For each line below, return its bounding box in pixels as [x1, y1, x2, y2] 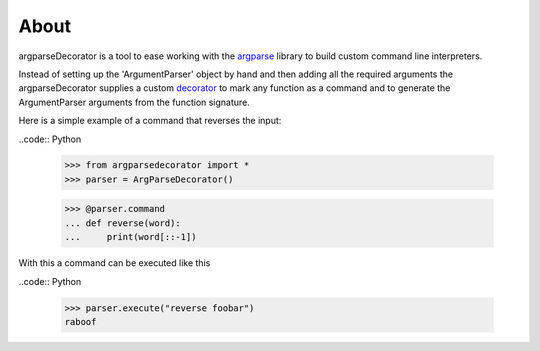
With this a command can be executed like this [18, 257, 211, 269]
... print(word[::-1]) [64, 231, 197, 243]
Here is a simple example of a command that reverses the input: [18, 115, 282, 127]
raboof [64, 316, 97, 327]
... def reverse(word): [64, 217, 182, 229]
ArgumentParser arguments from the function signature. [18, 96, 250, 108]
